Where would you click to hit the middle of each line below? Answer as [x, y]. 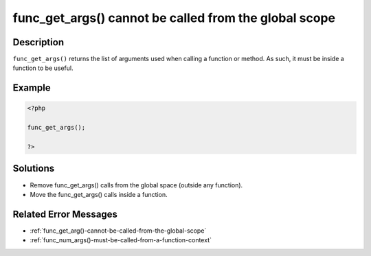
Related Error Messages [65, 214]
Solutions [34, 168]
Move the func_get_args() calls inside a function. [99, 194]
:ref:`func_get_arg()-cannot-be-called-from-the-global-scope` [118, 231]
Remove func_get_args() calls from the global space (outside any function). [136, 185]
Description [38, 42]
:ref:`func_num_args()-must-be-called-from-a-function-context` [121, 240]
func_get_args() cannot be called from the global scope [174, 18]
